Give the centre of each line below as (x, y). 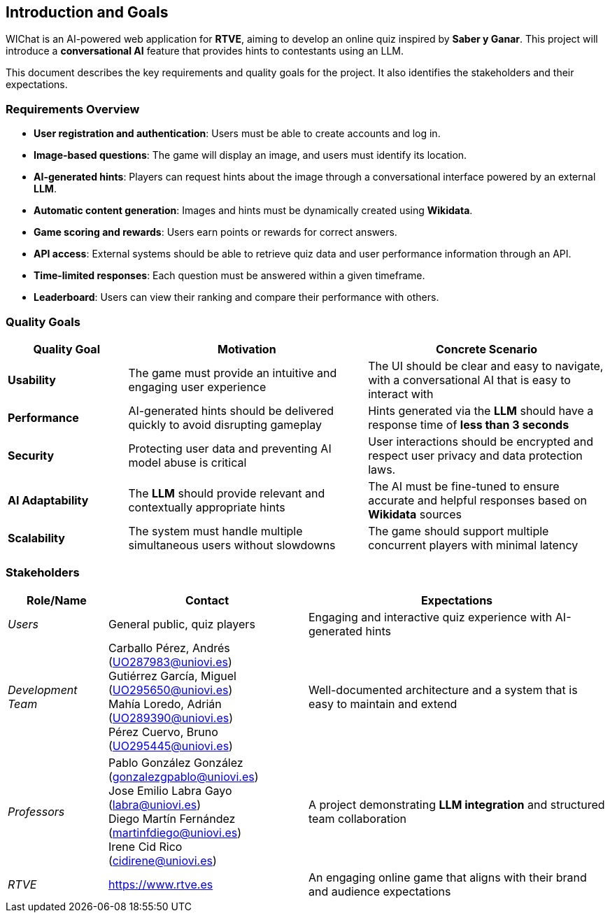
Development (43, 690)
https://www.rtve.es (161, 884)
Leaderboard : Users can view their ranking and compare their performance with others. (236, 297)
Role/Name (57, 600)
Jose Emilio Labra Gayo (170, 790)
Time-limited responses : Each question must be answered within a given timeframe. (229, 276)
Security (31, 455)
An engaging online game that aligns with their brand (447, 877)
